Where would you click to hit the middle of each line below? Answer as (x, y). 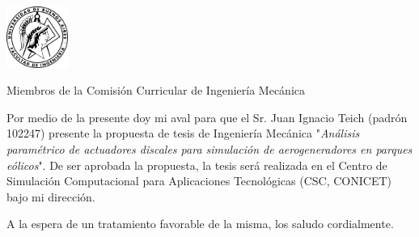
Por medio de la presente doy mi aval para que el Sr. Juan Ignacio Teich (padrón (207, 117)
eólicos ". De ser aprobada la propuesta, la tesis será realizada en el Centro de (197, 165)
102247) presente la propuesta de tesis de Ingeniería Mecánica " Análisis (183, 133)
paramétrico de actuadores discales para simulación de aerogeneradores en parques (209, 148)
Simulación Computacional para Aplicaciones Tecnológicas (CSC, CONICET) (199, 181)
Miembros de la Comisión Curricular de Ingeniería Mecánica (156, 90)
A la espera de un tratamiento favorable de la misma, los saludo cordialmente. (200, 224)
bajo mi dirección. (51, 196)
